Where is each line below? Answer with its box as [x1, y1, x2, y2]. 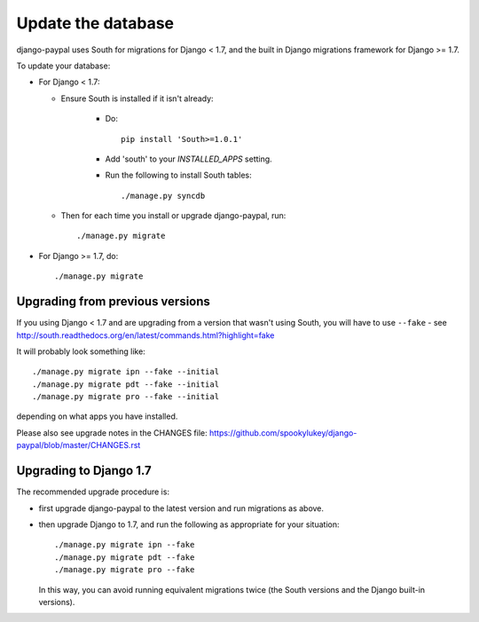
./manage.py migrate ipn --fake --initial [32, 366, 220, 377]
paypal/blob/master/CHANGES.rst [16, 440, 141, 451]
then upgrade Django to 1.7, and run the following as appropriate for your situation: [38, 519, 340, 530]
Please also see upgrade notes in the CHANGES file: [16, 427, 208, 438]
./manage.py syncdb [121, 191, 206, 201]
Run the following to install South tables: [105, 169, 252, 181]
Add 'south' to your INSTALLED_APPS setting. [105, 154, 272, 164]
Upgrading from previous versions [16, 294, 210, 310]
